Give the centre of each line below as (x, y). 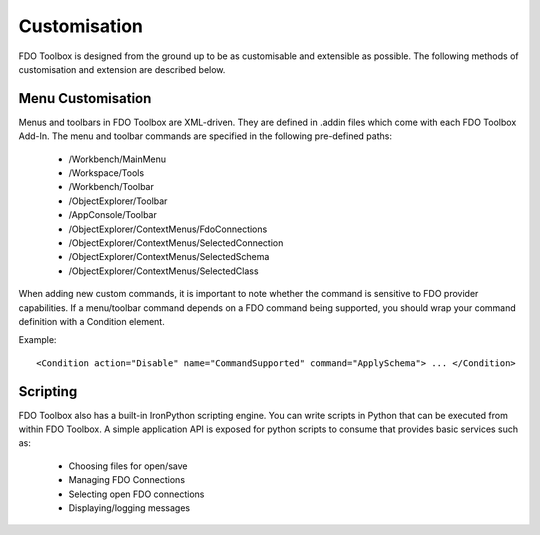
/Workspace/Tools (106, 173)
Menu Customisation (85, 98)
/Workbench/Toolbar (111, 187)
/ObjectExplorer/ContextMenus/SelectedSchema (169, 257)
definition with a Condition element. (91, 321)
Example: (37, 340)
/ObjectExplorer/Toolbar (118, 201)
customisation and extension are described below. (122, 69)
